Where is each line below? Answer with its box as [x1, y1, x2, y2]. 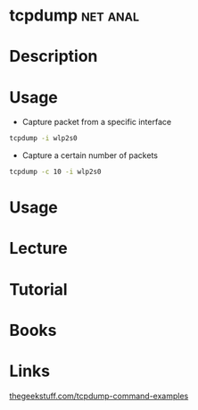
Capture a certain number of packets [21, 150, 159, 161]
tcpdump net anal [9, 5, 140, 26]
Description [9, 46, 98, 67]
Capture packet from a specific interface [21, 117, 172, 128]
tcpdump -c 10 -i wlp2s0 [9, 167, 102, 177]
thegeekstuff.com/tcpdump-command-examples [9, 390, 189, 401]
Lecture [9, 238, 69, 259]
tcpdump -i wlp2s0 [9, 134, 78, 143]
